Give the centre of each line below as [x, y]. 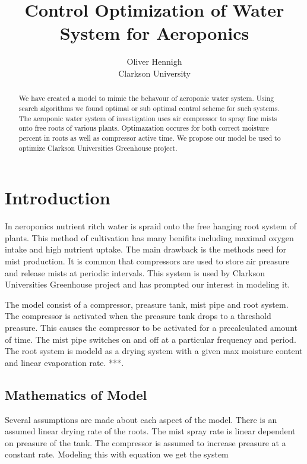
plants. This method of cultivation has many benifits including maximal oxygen [149, 237]
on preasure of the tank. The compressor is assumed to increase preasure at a [145, 442]
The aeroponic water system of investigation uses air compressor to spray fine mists [148, 118]
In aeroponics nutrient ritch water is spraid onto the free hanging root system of [151, 226]
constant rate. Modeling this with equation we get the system [117, 454]
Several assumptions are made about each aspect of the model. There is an [141, 419]
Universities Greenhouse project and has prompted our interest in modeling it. [148, 284]
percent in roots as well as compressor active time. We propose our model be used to [150, 138]
